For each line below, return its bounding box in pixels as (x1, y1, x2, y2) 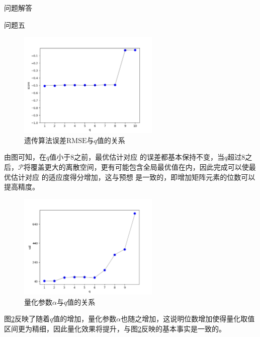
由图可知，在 (4, 152, 46, 162)
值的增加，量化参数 (53, 313, 117, 324)
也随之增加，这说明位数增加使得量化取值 (121, 313, 255, 324)
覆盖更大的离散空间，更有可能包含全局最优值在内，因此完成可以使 (30, 162, 249, 172)
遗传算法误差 (24, 134, 66, 145)
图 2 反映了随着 (4, 313, 50, 324)
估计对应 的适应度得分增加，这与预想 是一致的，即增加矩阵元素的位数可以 (11, 171, 255, 182)
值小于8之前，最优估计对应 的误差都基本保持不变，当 (49, 152, 224, 162)
